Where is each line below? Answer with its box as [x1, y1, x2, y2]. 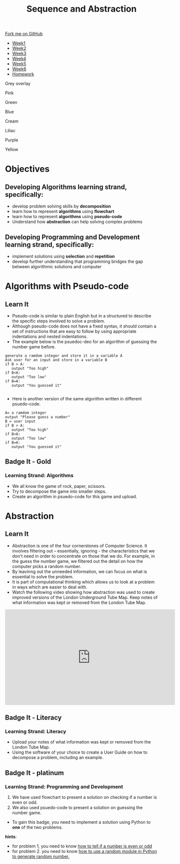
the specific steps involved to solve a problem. [12, 318, 105, 324]
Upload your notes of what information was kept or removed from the [12, 739, 151, 745]
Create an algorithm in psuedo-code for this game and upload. [12, 493, 137, 499]
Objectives [5, 164, 50, 174]
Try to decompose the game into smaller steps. [12, 488, 107, 494]
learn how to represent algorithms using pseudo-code [12, 214, 122, 220]
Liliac [5, 128, 16, 134]
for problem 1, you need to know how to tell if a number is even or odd [12, 843, 152, 849]
